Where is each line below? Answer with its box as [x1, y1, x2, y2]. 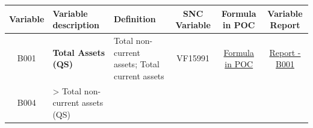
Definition [113, 13, 156, 25]
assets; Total [113, 58, 160, 70]
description [52, 19, 99, 31]
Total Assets [52, 46, 105, 58]
